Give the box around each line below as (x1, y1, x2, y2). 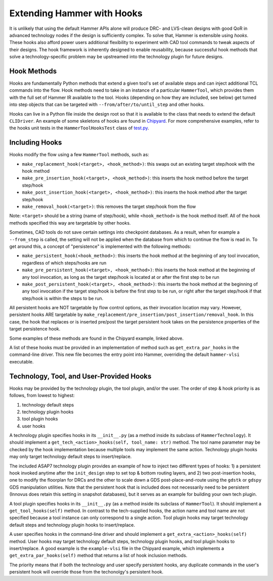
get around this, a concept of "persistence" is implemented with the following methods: (9, 243, 192, 249)
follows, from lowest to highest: (9, 392, 75, 398)
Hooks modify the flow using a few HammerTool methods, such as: (9, 152, 149, 158)
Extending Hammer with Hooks (9, 8, 143, 19)
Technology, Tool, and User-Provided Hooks (9, 372, 152, 380)
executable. (9, 358, 34, 365)
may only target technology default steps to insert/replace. (9, 454, 132, 460)
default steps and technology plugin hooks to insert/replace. (9, 522, 135, 528)
